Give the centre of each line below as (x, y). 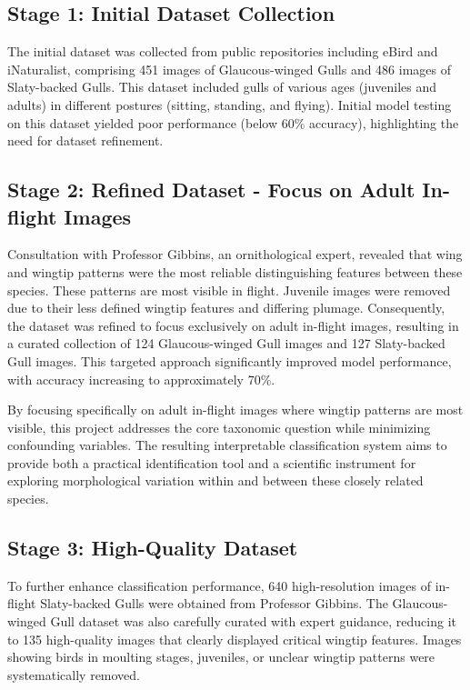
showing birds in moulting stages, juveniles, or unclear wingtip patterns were (221, 657)
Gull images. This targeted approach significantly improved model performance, (230, 360)
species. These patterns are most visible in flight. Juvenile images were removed (229, 290)
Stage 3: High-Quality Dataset (153, 548)
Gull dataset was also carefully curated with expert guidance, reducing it (254, 621)
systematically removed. (74, 674)
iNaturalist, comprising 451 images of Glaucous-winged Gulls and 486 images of (230, 69)
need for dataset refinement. (85, 140)
